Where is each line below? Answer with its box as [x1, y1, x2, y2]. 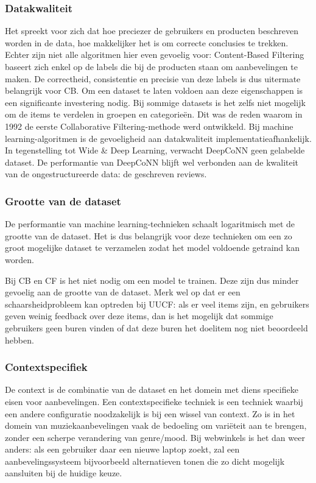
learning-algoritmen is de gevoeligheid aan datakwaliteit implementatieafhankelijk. [5, 132, 312, 144]
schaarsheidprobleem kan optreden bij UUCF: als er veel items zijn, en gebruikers [5, 297, 309, 310]
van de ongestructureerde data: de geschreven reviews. [5, 167, 207, 180]
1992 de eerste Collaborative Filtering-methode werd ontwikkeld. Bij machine [5, 119, 293, 132]
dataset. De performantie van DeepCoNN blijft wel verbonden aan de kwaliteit [5, 155, 299, 168]
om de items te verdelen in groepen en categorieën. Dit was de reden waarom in [5, 108, 303, 121]
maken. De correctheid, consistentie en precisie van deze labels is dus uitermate [5, 72, 301, 85]
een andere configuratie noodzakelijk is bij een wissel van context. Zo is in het [5, 407, 295, 420]
